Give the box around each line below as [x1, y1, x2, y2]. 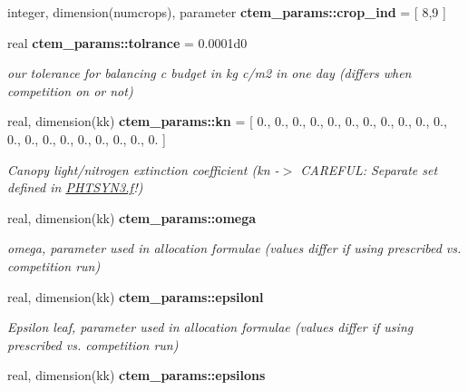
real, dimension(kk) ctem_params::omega [7, 208, 257, 227]
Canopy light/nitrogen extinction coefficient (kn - [7, 160, 279, 179]
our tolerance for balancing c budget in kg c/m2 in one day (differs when [7, 64, 412, 83]
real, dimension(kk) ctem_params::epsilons [7, 366, 266, 385]
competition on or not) [7, 81, 133, 100]
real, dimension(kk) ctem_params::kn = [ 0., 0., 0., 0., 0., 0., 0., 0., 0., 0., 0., [7, 112, 447, 131]
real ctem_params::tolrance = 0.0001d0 [7, 33, 248, 52]
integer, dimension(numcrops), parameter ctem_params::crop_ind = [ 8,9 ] [7, 3, 446, 21]
